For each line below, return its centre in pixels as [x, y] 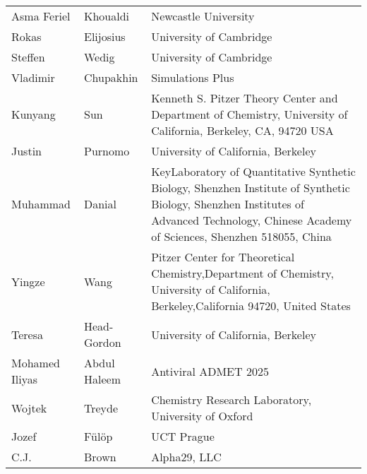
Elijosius [105, 36]
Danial [101, 204]
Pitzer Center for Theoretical [223, 257]
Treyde [101, 408]
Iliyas [24, 379]
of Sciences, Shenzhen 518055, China [241, 236]
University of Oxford [202, 416]
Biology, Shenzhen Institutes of [228, 204]
